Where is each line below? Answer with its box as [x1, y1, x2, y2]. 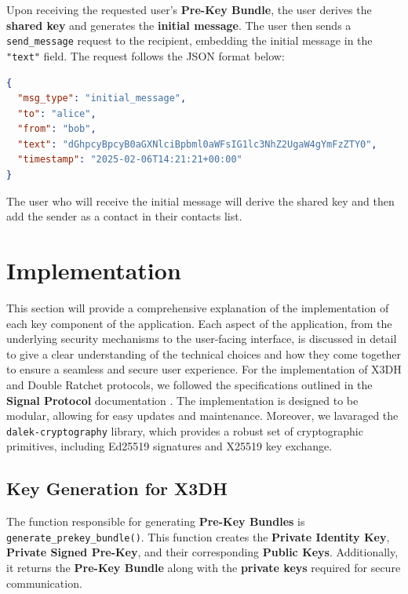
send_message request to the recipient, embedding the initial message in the [6, 32, 373, 49]
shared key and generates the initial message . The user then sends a [6, 16, 352, 33]
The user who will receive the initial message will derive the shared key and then [6, 192, 395, 209]
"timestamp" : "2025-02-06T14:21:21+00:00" [17, 154, 242, 166]
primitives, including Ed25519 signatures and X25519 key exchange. [6, 438, 333, 454]
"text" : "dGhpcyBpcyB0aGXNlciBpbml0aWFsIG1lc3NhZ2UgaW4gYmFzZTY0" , [17, 138, 377, 150]
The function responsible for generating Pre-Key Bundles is [6, 513, 305, 530]
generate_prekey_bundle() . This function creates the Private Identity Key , [6, 528, 390, 545]
